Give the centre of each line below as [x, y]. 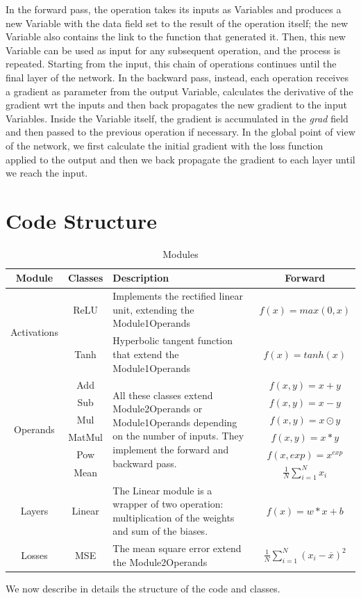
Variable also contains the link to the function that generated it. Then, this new [176, 37]
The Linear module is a [162, 490]
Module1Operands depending [175, 422]
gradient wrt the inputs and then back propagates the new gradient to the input [176, 105]
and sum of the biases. [160, 531]
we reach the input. [47, 173]
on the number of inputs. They [178, 436]
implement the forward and [171, 449]
